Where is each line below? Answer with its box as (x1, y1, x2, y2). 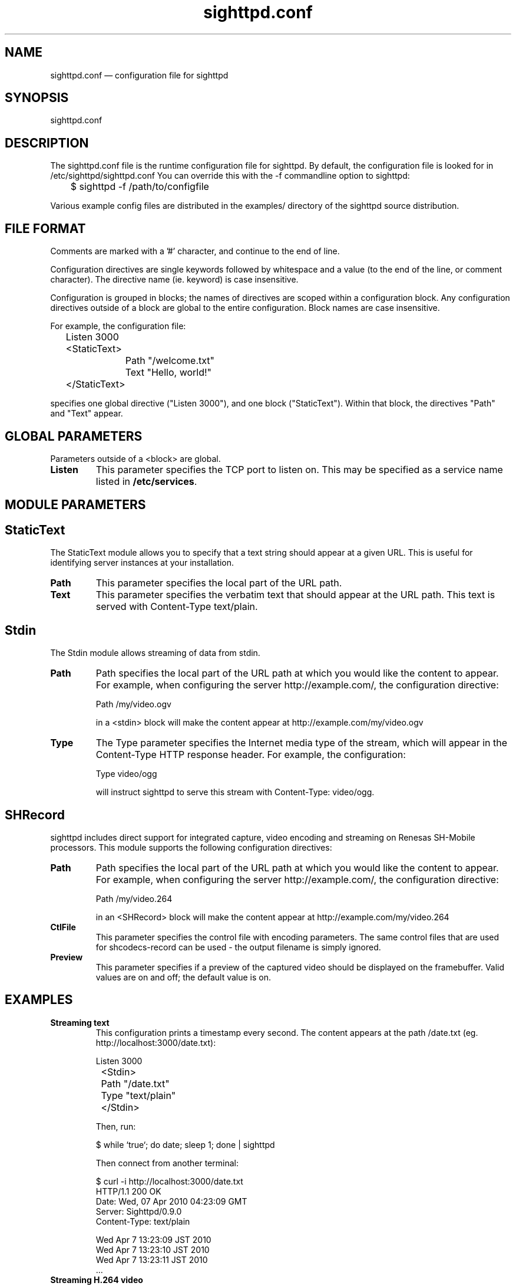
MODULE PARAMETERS (5, 497, 146, 513)
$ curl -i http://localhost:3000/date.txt (95, 1176, 243, 1186)
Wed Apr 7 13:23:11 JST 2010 (95, 1254, 208, 1265)
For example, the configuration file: (50, 321, 186, 332)
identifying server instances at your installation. (50, 557, 234, 568)
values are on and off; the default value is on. (95, 972, 271, 982)
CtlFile (50, 921, 76, 932)
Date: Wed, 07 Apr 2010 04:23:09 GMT (95, 1196, 247, 1206)
